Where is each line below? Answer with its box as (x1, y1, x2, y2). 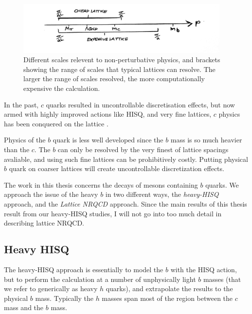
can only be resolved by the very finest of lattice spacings (57, 144, 229, 155)
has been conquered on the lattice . (4, 118, 108, 128)
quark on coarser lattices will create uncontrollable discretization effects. (9, 163, 224, 174)
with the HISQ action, (170, 264, 237, 274)
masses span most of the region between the (102, 293, 233, 303)
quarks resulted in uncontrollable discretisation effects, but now (46, 99, 235, 109)
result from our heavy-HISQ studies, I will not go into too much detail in (4, 208, 222, 218)
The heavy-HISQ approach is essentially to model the (4, 264, 163, 274)
